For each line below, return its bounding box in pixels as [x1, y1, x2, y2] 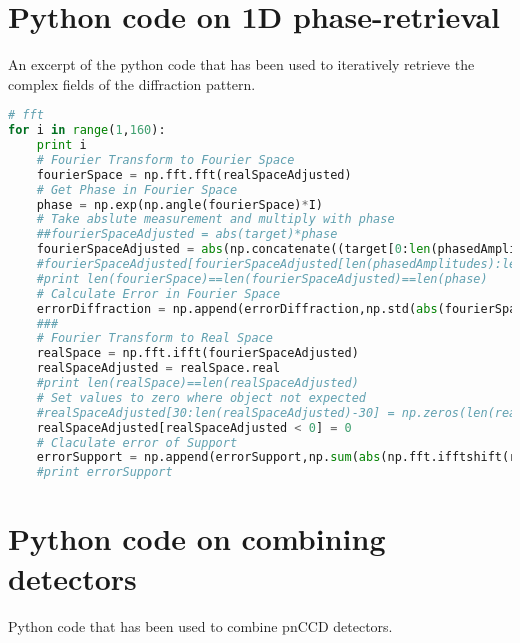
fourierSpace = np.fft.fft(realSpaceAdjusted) [36, 167, 352, 182]
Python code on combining [8, 518, 386, 559]
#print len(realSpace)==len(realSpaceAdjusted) [36, 376, 359, 391]
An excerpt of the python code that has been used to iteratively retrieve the [8, 54, 475, 75]
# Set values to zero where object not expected [36, 390, 366, 405]
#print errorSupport [36, 465, 173, 480]
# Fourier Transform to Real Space [36, 331, 273, 346]
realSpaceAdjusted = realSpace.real [36, 361, 281, 376]
